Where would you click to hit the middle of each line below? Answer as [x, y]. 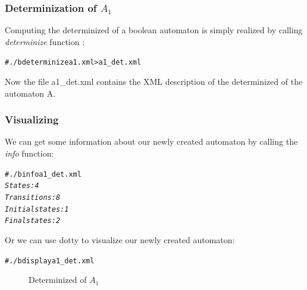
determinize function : [45, 41]
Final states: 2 [33, 221]
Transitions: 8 [33, 197]
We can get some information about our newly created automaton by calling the [151, 141]
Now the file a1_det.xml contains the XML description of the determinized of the [154, 82]
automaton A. [30, 93]
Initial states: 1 [37, 209]
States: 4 [22, 186]
